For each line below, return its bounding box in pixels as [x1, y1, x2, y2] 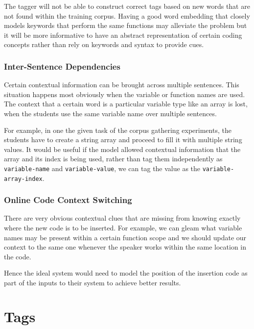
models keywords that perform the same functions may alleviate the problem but [4, 20, 247, 30]
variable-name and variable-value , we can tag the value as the [4, 163, 201, 173]
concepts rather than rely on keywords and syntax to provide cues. [4, 39, 204, 50]
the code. [4, 251, 31, 261]
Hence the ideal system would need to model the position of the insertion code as [4, 268, 248, 278]
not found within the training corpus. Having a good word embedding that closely [4, 10, 250, 21]
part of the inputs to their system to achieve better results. [4, 278, 181, 288]
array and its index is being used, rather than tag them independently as [4, 153, 223, 164]
